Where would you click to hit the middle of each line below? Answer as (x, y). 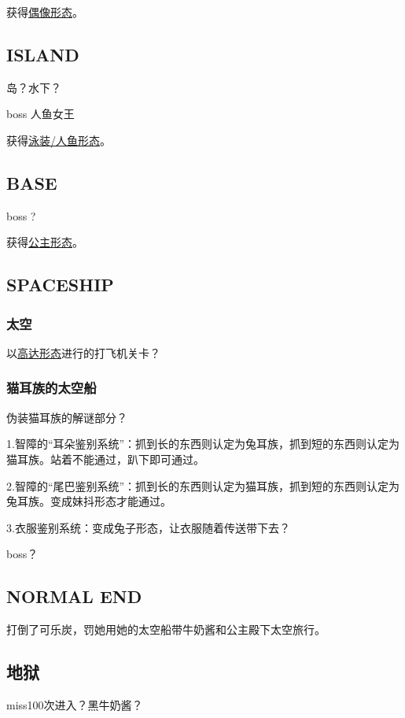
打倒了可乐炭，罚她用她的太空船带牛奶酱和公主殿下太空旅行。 (166, 629)
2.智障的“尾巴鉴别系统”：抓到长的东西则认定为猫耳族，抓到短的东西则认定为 (203, 485)
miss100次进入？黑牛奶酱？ (75, 704)
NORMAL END (74, 596)
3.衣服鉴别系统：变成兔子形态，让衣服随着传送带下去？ (148, 527)
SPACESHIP (60, 285)
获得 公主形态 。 (45, 242)
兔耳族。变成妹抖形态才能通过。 (89, 501)
